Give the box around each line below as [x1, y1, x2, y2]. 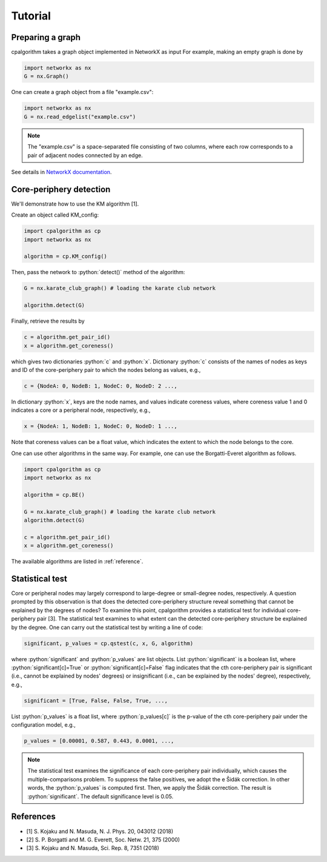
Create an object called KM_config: [11, 211, 99, 218]
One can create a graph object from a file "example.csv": [11, 89, 154, 96]
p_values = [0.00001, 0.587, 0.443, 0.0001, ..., [24, 738, 174, 744]
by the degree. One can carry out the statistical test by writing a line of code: [11, 624, 203, 631]
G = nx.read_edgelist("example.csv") [24, 113, 136, 120]
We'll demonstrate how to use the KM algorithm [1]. [11, 200, 139, 207]
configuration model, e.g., [11, 721, 76, 729]
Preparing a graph [11, 32, 81, 42]
